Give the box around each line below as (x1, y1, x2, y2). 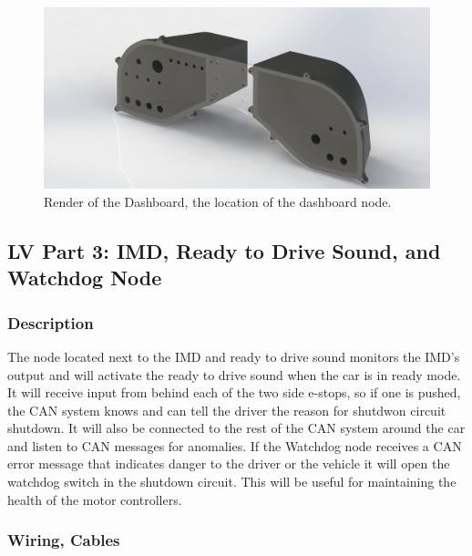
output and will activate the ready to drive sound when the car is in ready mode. (7, 365, 461, 384)
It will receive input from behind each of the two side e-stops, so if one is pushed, (7, 383, 461, 402)
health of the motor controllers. (7, 489, 182, 509)
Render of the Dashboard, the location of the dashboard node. (44, 191, 392, 211)
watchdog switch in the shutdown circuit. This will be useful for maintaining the (7, 472, 457, 491)
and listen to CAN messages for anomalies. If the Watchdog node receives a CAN (7, 436, 462, 455)
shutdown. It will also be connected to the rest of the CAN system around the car (7, 418, 466, 438)
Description (7, 311, 94, 334)
